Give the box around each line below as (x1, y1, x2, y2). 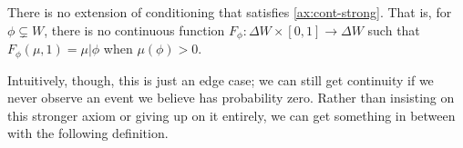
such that (367, 20, 420, 39)
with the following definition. (7, 123, 169, 143)
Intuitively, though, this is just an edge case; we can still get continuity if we (7, 70, 434, 89)
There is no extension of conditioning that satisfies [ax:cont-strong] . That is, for (7, 3, 452, 21)
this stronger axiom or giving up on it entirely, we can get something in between (7, 105, 456, 124)
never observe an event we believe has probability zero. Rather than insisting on (7, 88, 455, 107)
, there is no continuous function (44, 20, 225, 39)
